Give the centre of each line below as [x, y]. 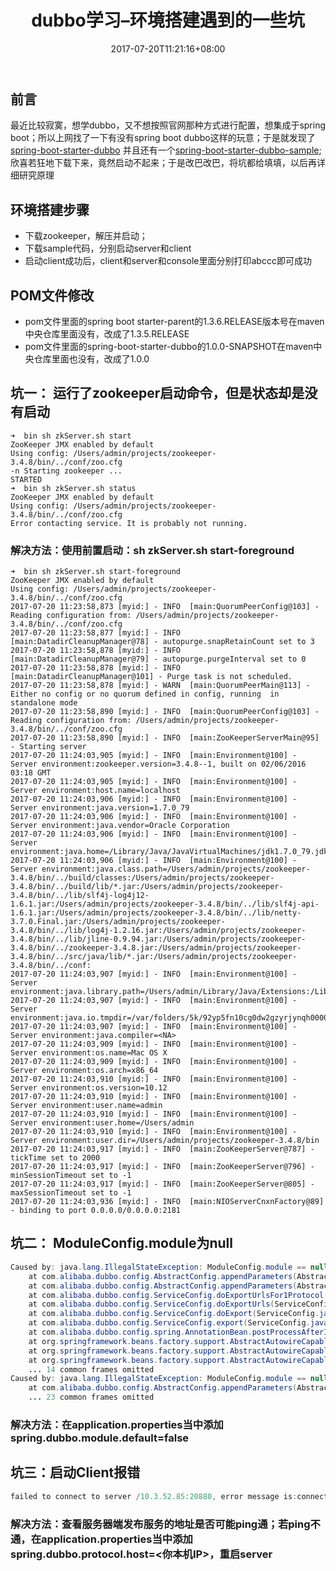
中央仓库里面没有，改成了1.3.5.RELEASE [107, 333]
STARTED [26, 479]
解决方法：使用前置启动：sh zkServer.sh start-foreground [152, 550]
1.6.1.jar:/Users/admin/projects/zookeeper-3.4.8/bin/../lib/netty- [156, 913]
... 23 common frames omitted [91, 1397]
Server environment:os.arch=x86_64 [84, 1071]
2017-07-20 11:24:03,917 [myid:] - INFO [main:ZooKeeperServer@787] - [162, 1149]
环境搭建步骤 [50, 209]
